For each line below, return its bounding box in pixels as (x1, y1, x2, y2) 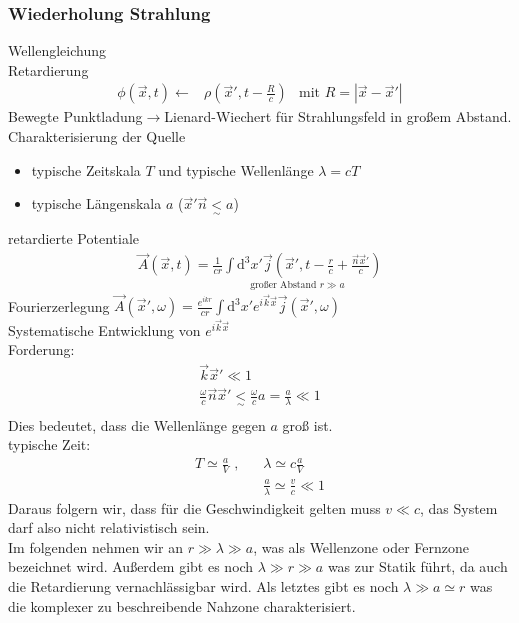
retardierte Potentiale (8, 228, 139, 249)
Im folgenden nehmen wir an (8, 536, 184, 557)
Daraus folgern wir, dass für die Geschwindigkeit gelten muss (8, 497, 381, 518)
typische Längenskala (31, 193, 162, 214)
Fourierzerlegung (8, 295, 110, 316)
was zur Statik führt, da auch (327, 556, 508, 577)
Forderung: (8, 339, 75, 360)
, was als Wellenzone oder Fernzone (253, 536, 469, 557)
